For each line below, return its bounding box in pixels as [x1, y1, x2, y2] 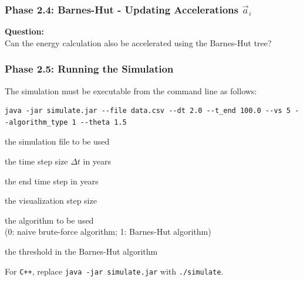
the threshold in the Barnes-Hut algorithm [5, 245, 158, 257]
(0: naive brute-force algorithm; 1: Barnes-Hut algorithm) [5, 225, 211, 238]
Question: [5, 25, 44, 37]
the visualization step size [5, 194, 97, 207]
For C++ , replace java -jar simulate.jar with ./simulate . [5, 265, 224, 277]
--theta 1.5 [80, 118, 127, 126]
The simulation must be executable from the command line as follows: [5, 84, 257, 97]
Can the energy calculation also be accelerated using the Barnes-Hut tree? [5, 36, 272, 49]
